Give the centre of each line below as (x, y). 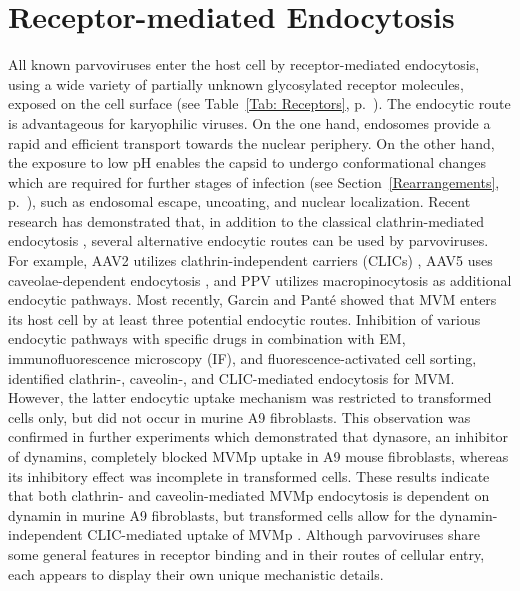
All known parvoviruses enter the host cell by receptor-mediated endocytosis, (244, 64)
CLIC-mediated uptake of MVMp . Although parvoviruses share (283, 534)
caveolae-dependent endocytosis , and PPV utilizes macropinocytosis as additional (260, 279)
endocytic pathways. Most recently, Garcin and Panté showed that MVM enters (252, 299)
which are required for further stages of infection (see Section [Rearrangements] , (254, 181)
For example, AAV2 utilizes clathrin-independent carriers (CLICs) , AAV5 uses (250, 260)
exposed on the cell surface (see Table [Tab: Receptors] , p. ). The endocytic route (259, 103)
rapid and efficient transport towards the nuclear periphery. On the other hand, (251, 142)
